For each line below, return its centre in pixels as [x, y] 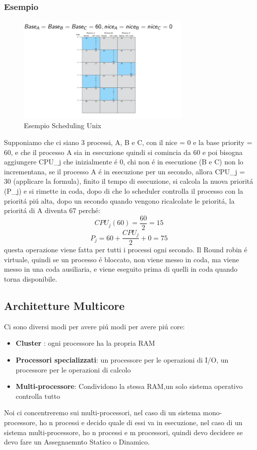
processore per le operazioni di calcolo [73, 369]
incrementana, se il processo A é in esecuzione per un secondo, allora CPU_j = [125, 171]
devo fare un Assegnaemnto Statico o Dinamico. [77, 442]
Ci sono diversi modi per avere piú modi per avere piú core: [95, 326]
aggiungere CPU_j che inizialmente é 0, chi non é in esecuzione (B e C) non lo [124, 162]
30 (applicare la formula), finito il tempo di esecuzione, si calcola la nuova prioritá [128, 181]
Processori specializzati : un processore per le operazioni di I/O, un [122, 360]
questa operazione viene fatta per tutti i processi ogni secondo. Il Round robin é [126, 250]
